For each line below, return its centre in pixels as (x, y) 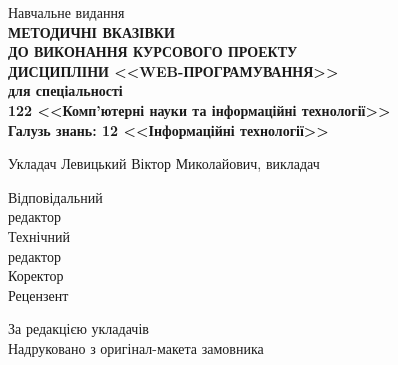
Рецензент (38, 294)
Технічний (39, 235)
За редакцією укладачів (78, 328)
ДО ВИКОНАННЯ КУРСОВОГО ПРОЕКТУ (153, 51)
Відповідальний (55, 196)
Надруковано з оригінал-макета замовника (136, 347)
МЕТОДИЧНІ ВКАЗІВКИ (91, 31)
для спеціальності (65, 90)
